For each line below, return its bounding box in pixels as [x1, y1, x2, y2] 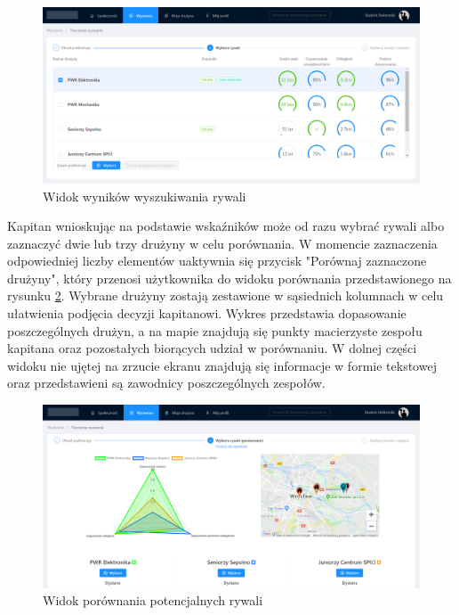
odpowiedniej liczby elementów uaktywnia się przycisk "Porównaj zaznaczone [7, 251, 427, 270]
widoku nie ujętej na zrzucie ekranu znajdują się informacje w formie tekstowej [7, 356, 437, 374]
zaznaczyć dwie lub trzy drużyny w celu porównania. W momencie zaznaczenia [7, 234, 438, 252]
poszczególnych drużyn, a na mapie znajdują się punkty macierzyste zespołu [7, 321, 423, 340]
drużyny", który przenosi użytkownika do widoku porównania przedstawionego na [7, 268, 452, 287]
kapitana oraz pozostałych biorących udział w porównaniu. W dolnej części [7, 339, 417, 357]
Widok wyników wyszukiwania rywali [43, 186, 246, 205]
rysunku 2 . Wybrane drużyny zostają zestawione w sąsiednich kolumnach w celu [7, 286, 444, 305]
